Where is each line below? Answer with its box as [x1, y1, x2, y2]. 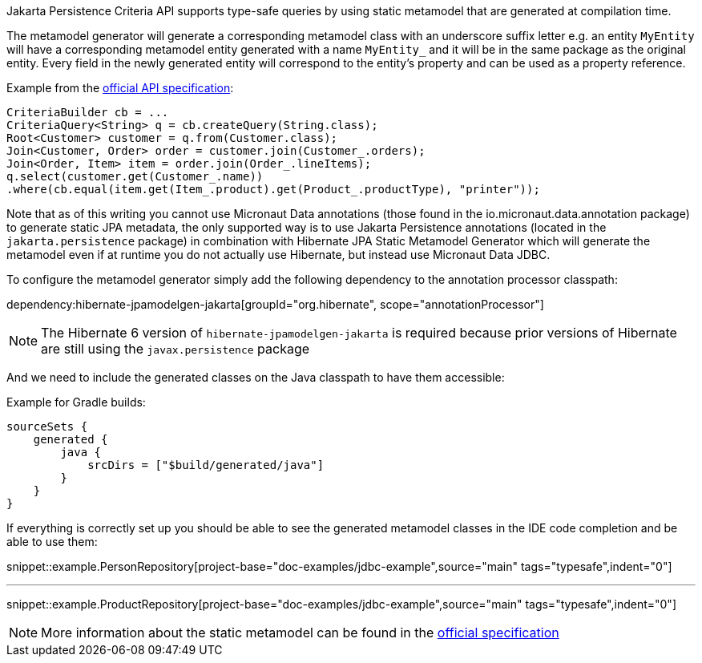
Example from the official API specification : [6, 81, 234, 95]
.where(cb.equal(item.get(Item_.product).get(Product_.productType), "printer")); [6, 183, 540, 196]
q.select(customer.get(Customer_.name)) [6, 170, 264, 183]
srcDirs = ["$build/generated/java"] [87, 459, 325, 471]
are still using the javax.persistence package [41, 341, 310, 357]
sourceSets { [6, 420, 88, 433]
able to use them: [6, 535, 98, 548]
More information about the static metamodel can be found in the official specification [41, 625, 559, 641]
